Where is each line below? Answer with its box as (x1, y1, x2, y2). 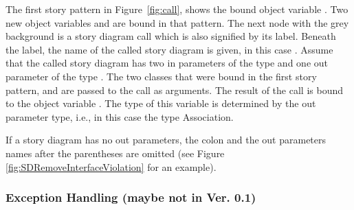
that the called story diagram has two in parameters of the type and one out (5, 56, 328, 70)
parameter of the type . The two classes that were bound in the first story (5, 69, 317, 83)
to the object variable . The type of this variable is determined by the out (5, 96, 316, 110)
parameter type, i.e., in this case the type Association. (5, 109, 234, 124)
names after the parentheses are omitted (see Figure (5, 145, 225, 160)
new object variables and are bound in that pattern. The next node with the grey (5, 15, 349, 30)
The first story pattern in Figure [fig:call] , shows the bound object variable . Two (5, 2, 349, 16)
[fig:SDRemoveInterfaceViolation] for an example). (5, 159, 217, 174)
